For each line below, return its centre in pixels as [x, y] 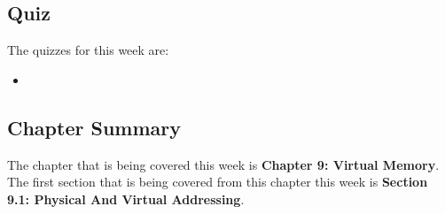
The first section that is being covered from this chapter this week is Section [218, 182]
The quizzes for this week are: [88, 50]
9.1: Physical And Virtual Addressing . [126, 199]
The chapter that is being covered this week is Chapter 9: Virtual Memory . [223, 164]
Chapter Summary [94, 127]
